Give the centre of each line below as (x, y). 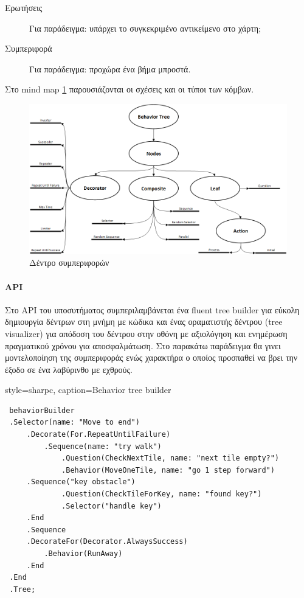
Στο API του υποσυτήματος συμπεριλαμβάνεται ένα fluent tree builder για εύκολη (152, 309)
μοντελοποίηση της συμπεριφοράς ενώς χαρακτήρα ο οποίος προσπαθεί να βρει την (151, 357)
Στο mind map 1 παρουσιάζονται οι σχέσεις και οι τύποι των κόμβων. (130, 89)
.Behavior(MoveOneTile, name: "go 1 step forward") (168, 470)
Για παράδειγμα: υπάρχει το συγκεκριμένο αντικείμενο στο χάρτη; (145, 28)
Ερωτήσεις (24, 7)
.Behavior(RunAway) (83, 554)
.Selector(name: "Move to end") (74, 422)
